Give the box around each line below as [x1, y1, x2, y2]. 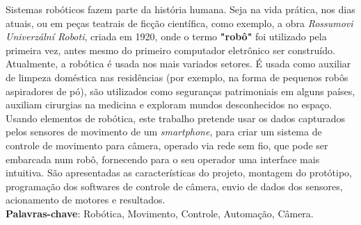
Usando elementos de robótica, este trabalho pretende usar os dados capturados [6, 110, 345, 125]
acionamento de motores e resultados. [6, 192, 166, 207]
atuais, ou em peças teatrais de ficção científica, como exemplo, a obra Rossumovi [6, 15, 353, 30]
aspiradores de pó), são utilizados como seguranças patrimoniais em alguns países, [6, 83, 355, 98]
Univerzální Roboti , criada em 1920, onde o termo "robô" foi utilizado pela [6, 29, 327, 44]
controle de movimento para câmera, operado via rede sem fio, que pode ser [6, 137, 328, 152]
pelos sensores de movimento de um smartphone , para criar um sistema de [6, 124, 322, 139]
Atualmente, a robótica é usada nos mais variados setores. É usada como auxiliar [6, 56, 351, 71]
